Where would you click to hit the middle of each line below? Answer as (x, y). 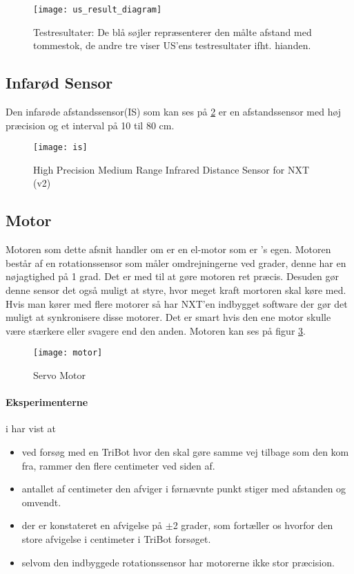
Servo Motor (59, 375)
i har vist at (31, 428)
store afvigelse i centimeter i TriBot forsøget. (116, 539)
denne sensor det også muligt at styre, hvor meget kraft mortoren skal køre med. (176, 290)
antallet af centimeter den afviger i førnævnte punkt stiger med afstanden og (184, 489)
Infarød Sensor (59, 83)
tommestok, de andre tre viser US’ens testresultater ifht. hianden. (172, 45)
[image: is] (60, 148)
